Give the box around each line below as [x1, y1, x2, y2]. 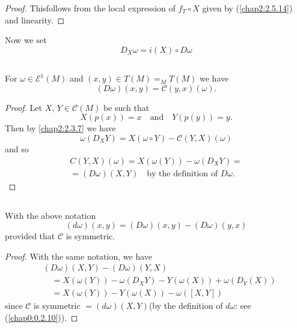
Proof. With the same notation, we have [5, 249, 152, 262]
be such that [103, 101, 150, 113]
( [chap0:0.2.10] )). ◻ [5, 311, 78, 324]
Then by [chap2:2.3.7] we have [5, 122, 116, 134]
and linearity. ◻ [5, 13, 65, 26]
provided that [5, 230, 55, 242]
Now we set [5, 34, 47, 46]
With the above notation [5, 209, 96, 221]
